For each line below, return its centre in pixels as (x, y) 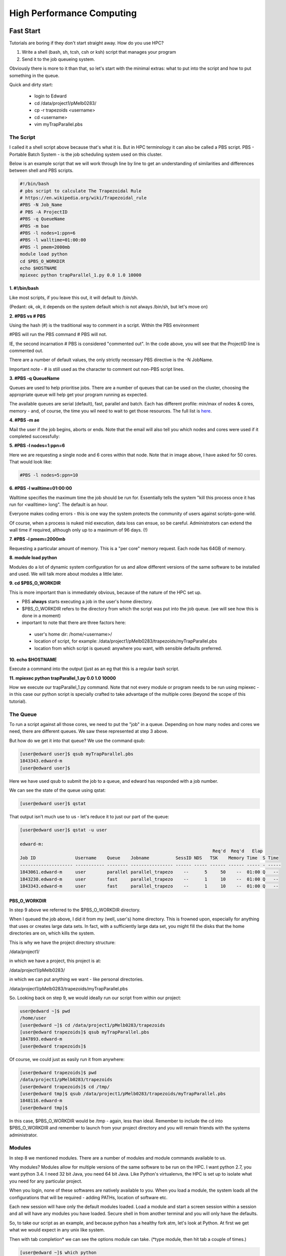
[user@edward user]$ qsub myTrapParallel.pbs (77, 754)
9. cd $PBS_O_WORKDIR (35, 583)
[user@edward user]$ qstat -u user (63, 830)
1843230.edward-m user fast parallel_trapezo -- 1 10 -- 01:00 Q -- (149, 879)
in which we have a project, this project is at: (55, 961)
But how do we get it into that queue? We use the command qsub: (77, 741)
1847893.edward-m (41, 1039)
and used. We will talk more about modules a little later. (66, 574)
